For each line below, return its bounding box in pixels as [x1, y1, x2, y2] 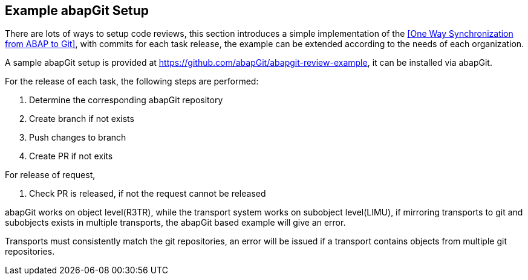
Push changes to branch [29, 132, 126, 143]
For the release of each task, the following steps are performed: [5, 76, 259, 87]
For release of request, [5, 170, 96, 180]
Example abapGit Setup [5, 3, 149, 18]
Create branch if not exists [29, 113, 134, 124]
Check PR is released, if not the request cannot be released [29, 188, 266, 199]
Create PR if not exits [29, 151, 113, 162]
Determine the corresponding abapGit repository [29, 95, 223, 106]
